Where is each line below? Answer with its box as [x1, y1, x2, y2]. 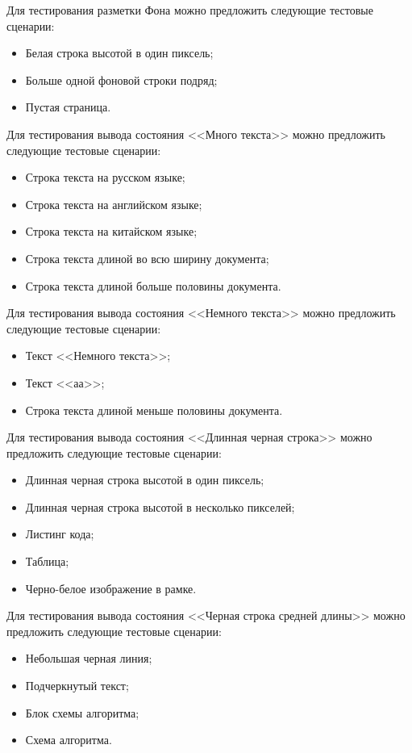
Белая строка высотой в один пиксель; [25, 44, 214, 61]
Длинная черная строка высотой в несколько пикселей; [25, 498, 295, 515]
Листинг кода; [25, 525, 94, 542]
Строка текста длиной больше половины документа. [25, 277, 281, 294]
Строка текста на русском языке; [25, 169, 185, 186]
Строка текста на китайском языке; [25, 223, 198, 240]
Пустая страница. [25, 98, 111, 115]
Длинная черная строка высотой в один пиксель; [25, 471, 264, 488]
